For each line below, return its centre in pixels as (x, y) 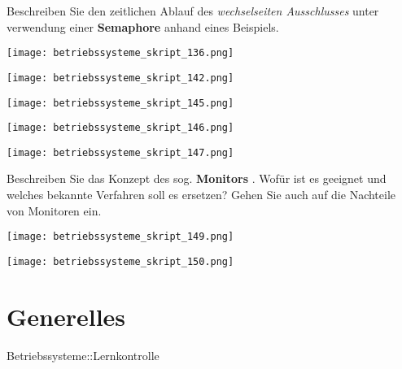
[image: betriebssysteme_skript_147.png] (120, 152)
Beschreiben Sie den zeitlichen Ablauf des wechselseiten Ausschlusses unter (193, 11)
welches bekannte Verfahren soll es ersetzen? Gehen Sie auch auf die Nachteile (201, 195)
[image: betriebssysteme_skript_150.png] (120, 261)
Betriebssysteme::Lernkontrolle (83, 355)
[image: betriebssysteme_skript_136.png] (120, 53)
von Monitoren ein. (54, 210)
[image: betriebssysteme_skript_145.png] (120, 103)
